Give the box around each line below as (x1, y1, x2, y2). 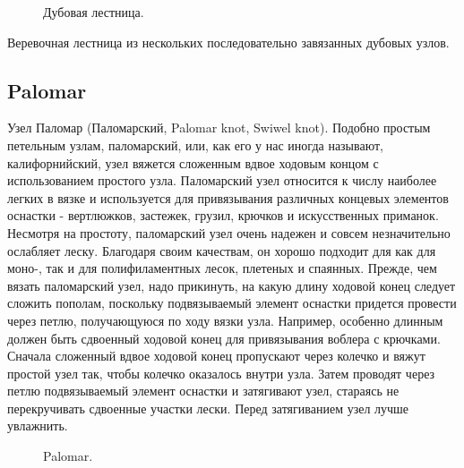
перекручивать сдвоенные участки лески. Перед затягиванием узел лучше (7, 398, 409, 417)
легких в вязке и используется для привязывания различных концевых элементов (7, 188, 449, 207)
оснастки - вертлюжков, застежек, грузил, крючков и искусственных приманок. (7, 206, 439, 225)
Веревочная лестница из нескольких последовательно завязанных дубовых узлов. (7, 32, 450, 51)
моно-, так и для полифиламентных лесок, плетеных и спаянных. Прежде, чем (7, 259, 437, 277)
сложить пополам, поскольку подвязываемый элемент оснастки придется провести (7, 294, 457, 312)
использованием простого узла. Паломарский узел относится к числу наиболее (7, 171, 437, 190)
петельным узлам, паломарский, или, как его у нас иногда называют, (7, 135, 383, 154)
